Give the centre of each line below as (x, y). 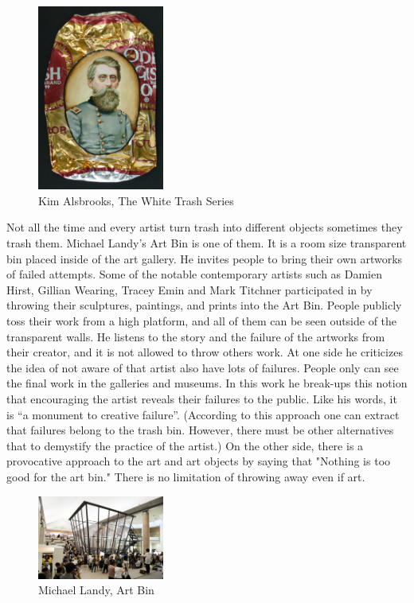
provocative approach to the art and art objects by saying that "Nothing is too (199, 461)
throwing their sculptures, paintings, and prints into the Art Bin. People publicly (204, 305)
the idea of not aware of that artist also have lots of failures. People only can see (203, 367)
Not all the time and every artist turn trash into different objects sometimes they (205, 227)
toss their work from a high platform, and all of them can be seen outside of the (202, 320)
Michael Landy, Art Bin (96, 590)
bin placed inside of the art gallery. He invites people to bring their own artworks (205, 258)
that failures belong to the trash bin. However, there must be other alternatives (200, 430)
